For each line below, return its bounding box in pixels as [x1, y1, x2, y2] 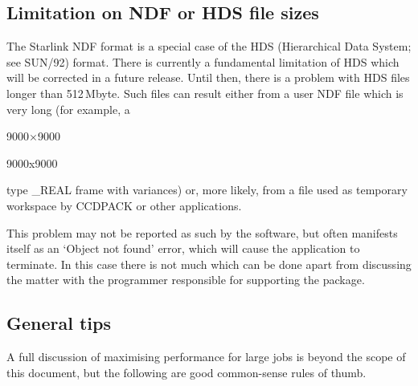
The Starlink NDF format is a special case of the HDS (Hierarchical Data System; [6, 38, 412, 55]
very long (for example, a [6, 100, 130, 117]
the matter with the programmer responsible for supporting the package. [6, 271, 365, 288]
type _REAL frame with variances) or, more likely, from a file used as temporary [6, 181, 408, 198]
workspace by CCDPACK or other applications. [6, 197, 242, 213]
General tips [6, 311, 112, 335]
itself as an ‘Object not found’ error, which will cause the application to [6, 240, 360, 257]
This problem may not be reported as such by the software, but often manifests [6, 224, 398, 241]
